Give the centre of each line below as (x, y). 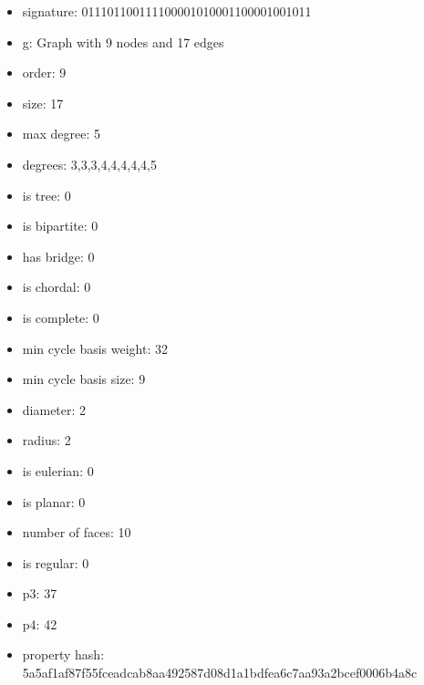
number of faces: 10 (77, 532)
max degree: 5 (61, 134)
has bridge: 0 (58, 256)
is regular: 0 (56, 562)
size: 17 (43, 103)
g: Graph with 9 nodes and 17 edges (123, 42)
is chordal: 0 (57, 287)
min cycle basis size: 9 (84, 379)
